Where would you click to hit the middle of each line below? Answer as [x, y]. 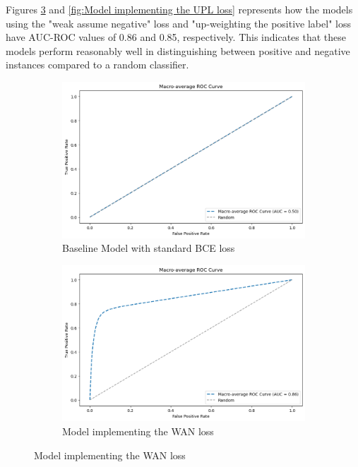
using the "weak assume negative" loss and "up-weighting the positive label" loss [178, 23]
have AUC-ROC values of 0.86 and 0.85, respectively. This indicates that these [176, 37]
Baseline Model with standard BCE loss [149, 248]
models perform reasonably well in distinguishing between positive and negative [178, 50]
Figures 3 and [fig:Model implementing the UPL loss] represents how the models [179, 9]
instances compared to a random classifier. [97, 65]
